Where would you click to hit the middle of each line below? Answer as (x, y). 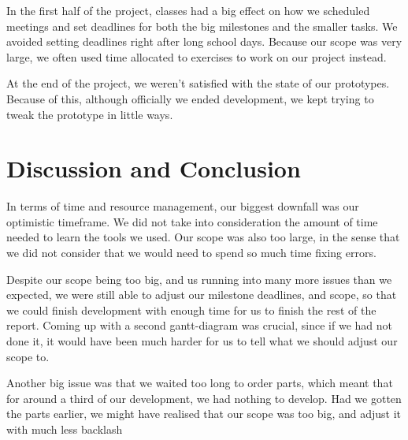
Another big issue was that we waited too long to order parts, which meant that (200, 383)
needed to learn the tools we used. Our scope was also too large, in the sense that (203, 237)
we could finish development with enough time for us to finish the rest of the (191, 309)
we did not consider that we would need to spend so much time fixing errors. (191, 253)
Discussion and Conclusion (154, 168)
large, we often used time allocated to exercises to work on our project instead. (197, 56)
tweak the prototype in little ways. (90, 114)
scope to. (28, 356)
